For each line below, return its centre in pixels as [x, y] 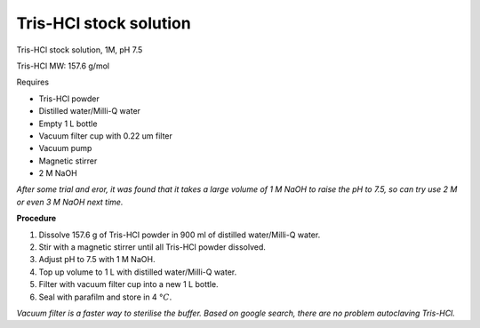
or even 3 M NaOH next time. [70, 202]
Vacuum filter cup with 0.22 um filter [106, 136]
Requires [32, 82]
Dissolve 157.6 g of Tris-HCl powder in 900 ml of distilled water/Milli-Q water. [180, 235]
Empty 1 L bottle [68, 124]
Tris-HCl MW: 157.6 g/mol [63, 66]
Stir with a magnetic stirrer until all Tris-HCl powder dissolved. [152, 247]
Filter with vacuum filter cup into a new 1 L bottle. [128, 284]
